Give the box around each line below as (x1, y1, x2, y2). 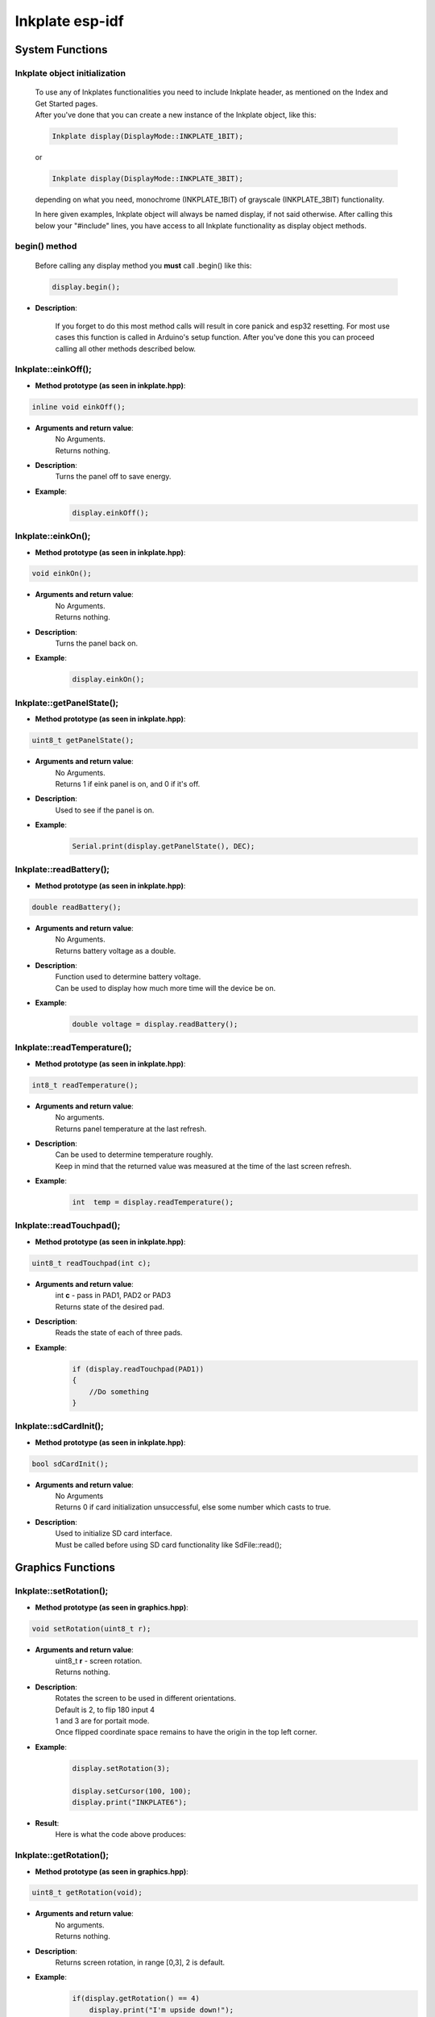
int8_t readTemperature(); (31, 1080, 139, 1089)
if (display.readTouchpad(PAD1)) (72, 1364, 205, 1373)
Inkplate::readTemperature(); (14, 1042, 132, 1053)
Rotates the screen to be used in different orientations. (55, 1693, 237, 1703)
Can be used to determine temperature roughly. (55, 1150, 213, 1159)
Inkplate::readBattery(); (14, 864, 110, 875)
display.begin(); (52, 282, 121, 291)
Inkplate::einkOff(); (14, 364, 92, 375)
